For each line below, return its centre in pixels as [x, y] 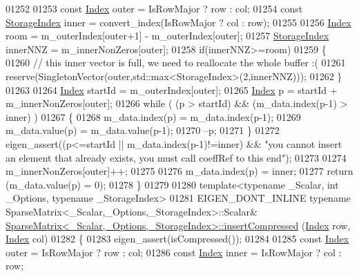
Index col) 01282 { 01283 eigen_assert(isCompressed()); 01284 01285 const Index [177, 239]
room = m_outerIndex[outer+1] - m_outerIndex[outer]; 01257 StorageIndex [167, 36]
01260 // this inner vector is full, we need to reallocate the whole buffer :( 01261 [176, 63]
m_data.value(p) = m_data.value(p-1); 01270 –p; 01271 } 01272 [143, 130]
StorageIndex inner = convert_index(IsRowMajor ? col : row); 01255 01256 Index [178, 22]
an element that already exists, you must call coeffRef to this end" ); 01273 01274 [176, 157]
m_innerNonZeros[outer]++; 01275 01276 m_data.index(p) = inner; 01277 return [179, 171]
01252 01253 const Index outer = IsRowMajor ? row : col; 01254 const [154, 8]
